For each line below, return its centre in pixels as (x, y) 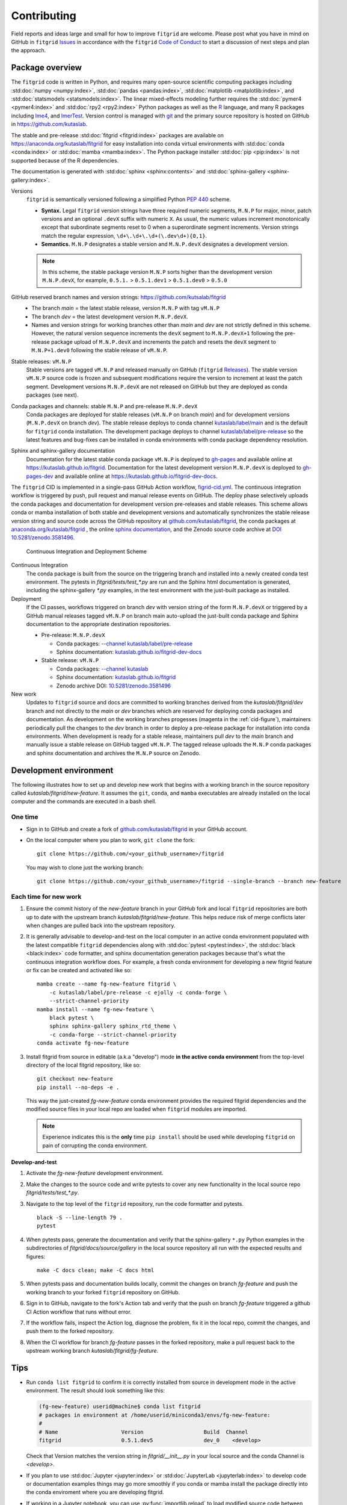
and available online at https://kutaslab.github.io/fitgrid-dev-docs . (136, 476)
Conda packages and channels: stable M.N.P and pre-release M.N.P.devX (104, 406)
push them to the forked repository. (70, 1331)
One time (25, 817)
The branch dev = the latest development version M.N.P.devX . (110, 317)
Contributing (44, 16)
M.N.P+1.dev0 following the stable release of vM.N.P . (100, 350)
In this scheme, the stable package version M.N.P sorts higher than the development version (158, 272)
